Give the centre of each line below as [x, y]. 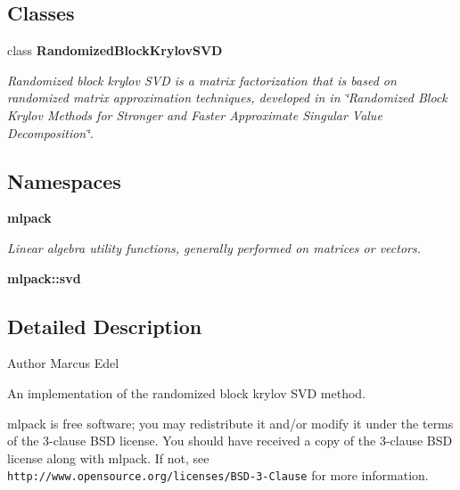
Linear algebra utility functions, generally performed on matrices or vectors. [214, 247]
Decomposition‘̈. [50, 132]
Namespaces [64, 180]
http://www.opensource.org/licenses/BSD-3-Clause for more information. [218, 475]
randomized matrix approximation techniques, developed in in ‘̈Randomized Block [227, 98]
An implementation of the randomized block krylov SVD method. [187, 392]
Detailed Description [105, 326]
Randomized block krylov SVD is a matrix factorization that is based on [202, 80]
